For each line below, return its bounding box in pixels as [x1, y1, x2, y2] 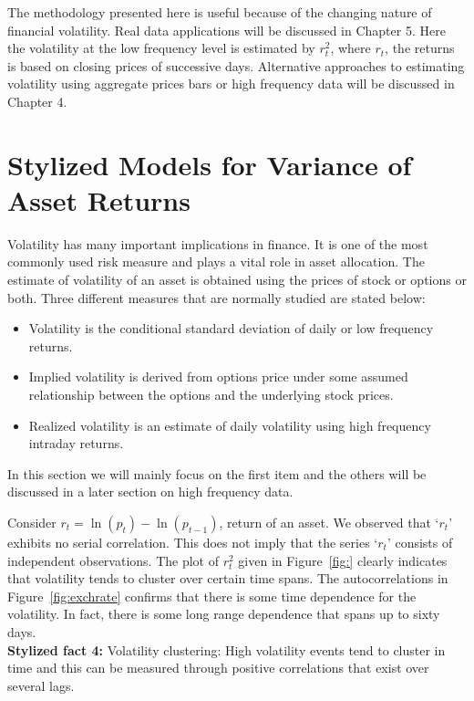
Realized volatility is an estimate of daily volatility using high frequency [28, 415, 431, 434]
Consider [7, 513, 57, 531]
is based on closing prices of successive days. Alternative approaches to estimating [7, 56, 465, 75]
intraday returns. [28, 434, 124, 453]
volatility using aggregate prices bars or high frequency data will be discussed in [7, 74, 455, 93]
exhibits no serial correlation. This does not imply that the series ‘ [7, 533, 378, 551]
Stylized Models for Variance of [7, 145, 412, 183]
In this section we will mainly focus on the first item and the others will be [7, 464, 427, 483]
